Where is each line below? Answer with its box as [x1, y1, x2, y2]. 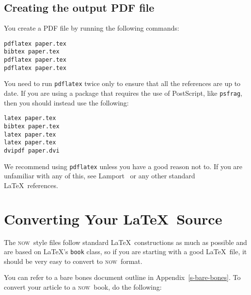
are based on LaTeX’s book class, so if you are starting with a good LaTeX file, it [4, 246, 247, 257]
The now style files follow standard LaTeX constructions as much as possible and [4, 237, 247, 247]
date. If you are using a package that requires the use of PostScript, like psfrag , [4, 88, 243, 98]
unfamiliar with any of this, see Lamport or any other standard [4, 171, 195, 181]
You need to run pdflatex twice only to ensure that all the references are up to [4, 78, 241, 88]
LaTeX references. [4, 180, 58, 190]
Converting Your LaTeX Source [4, 208, 222, 228]
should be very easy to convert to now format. [4, 256, 142, 266]
